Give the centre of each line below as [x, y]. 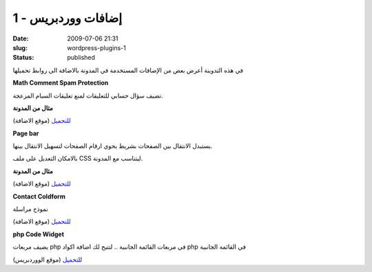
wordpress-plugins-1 [97, 47]
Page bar [26, 133]
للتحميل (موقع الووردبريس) [48, 259]
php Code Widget [39, 234]
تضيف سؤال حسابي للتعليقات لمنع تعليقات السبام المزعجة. [88, 95]
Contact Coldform [39, 196]
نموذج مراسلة [30, 209]
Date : [21, 38]
